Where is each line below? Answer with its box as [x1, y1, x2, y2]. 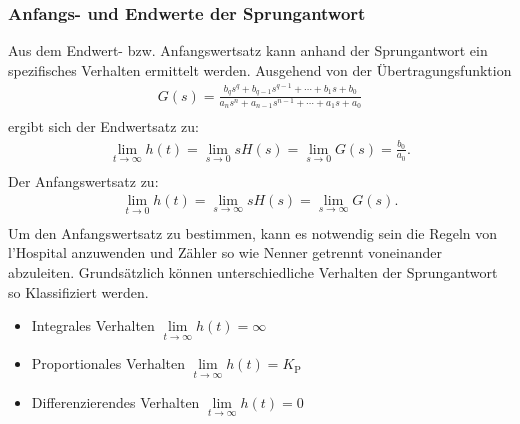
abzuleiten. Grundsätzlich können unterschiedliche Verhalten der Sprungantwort [8, 261, 498, 282]
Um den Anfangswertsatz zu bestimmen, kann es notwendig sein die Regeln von [8, 222, 498, 243]
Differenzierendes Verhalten [31, 391, 200, 412]
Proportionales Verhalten [31, 353, 186, 374]
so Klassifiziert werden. [8, 281, 149, 302]
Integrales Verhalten [31, 315, 155, 336]
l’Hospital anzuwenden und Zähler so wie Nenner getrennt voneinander [8, 242, 442, 263]
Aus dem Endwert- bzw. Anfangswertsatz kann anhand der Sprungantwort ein [8, 40, 488, 61]
